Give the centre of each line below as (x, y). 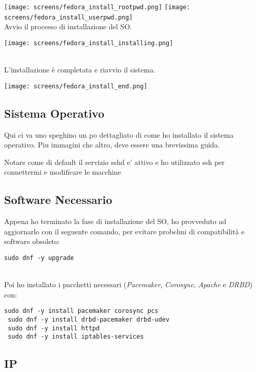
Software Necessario (58, 200)
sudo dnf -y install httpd (54, 328)
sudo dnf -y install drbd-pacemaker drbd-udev (89, 320)
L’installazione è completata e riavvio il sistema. (80, 70)
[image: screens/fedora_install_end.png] (76, 86)
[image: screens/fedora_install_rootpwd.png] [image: (97, 7)
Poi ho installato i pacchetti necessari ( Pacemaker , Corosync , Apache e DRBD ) (128, 284)
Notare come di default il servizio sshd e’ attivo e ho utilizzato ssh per (114, 162)
